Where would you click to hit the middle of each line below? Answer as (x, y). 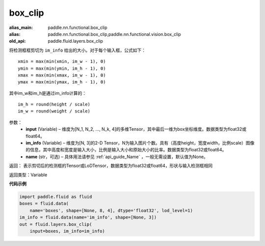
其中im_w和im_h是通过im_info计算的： (48, 93)
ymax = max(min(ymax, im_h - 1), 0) (62, 82)
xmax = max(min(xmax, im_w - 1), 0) (62, 75)
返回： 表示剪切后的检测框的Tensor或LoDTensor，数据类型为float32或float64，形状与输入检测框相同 (111, 166)
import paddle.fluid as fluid (56, 197)
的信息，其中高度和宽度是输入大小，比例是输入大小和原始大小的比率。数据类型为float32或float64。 (126, 150)
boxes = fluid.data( (44, 204)
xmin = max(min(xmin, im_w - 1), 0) (62, 62)
